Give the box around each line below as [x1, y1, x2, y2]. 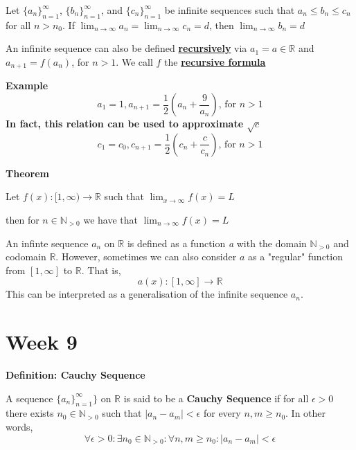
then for [6, 212, 39, 226]
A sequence [6, 390, 53, 405]
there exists [6, 406, 54, 420]
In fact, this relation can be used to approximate [6, 116, 244, 131]
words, [6, 420, 33, 434]
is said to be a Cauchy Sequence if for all [123, 390, 309, 405]
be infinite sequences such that [164, 3, 295, 17]
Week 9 [6, 327, 78, 356]
